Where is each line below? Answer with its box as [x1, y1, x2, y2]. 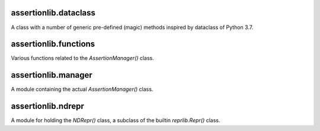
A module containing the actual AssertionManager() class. [11, 86, 153, 93]
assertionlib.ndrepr [11, 101, 84, 111]
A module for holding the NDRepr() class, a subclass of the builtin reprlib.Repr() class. [11, 117, 220, 124]
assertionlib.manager [11, 70, 93, 80]
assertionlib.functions [11, 39, 95, 49]
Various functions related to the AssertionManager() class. [11, 55, 154, 62]
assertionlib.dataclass [11, 8, 96, 18]
